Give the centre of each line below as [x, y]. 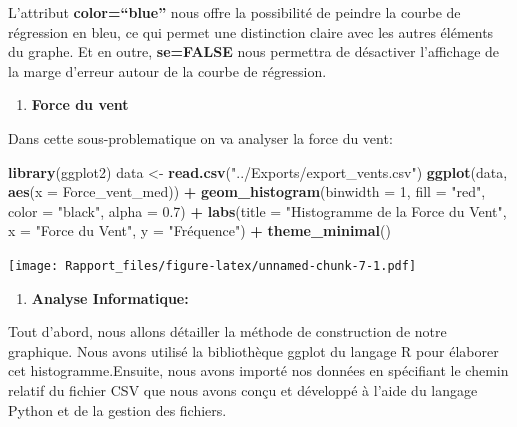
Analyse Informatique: [110, 297]
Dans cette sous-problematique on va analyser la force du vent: [200, 137]
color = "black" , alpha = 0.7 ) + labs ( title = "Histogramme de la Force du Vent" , [257, 210]
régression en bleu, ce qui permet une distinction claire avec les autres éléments [251, 31]
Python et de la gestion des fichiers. [117, 409]
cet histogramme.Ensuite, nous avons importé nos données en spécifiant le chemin [258, 370]
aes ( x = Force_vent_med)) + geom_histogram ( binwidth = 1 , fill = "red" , [247, 191]
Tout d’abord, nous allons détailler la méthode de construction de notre [227, 331]
